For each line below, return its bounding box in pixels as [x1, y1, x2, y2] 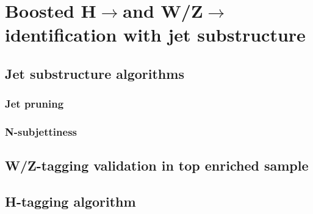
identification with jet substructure [5, 22, 306, 47]
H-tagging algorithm [5, 192, 136, 211]
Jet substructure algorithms [5, 64, 184, 83]
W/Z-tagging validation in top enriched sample [5, 156, 309, 175]
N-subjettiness [5, 124, 77, 139]
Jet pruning [5, 96, 64, 111]
